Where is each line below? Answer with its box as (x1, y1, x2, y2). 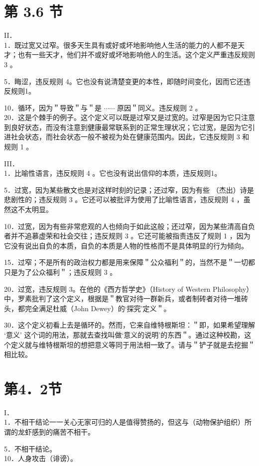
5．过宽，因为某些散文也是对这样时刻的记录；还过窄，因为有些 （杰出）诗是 (4, 184, 254, 195)
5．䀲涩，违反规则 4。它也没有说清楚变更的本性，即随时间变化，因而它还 (4, 76, 244, 86)
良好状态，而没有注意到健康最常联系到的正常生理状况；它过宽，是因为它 (10, 121, 248, 132)
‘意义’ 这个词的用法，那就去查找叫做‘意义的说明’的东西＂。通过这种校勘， (4, 329, 245, 340)
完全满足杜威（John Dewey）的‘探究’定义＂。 (24, 303, 171, 313)
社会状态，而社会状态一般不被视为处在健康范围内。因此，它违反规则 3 (10, 131, 240, 142)
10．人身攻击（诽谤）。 (4, 453, 77, 464)
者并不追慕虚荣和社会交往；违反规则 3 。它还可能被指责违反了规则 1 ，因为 (4, 231, 251, 241)
